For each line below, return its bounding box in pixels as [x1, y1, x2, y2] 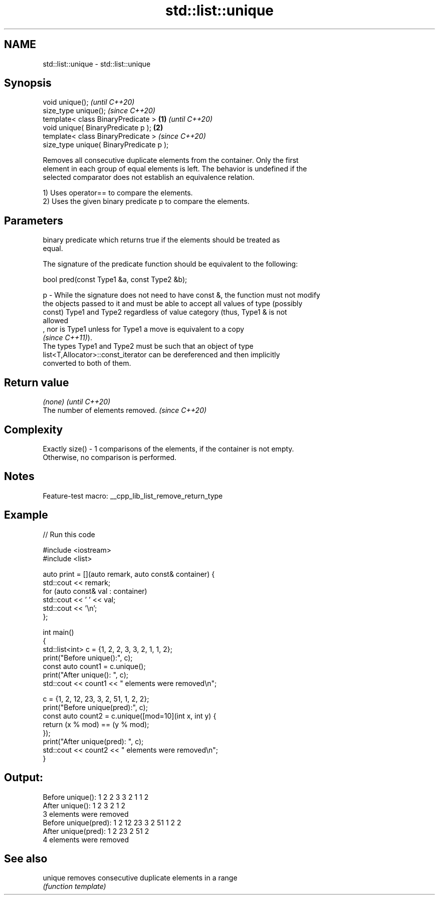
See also [4, 852, 48, 865]
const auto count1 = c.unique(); [43, 661, 146, 670]
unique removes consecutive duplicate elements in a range [43, 873, 238, 882]
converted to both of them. [43, 359, 131, 368]
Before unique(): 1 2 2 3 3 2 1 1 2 [43, 792, 149, 801]
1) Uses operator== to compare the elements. [43, 188, 193, 197]
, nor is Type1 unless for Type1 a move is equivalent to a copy [43, 325, 245, 334]
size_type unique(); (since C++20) [43, 106, 155, 115]
